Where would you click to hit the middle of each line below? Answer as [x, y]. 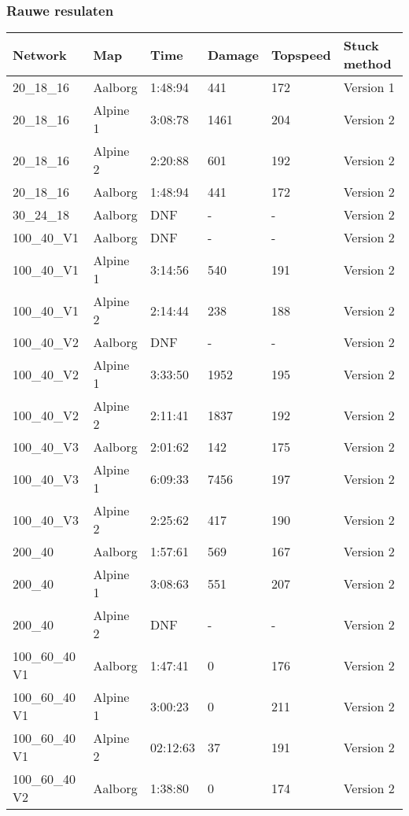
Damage [233, 54]
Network [40, 54]
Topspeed [301, 54]
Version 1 [369, 87]
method [367, 64]
